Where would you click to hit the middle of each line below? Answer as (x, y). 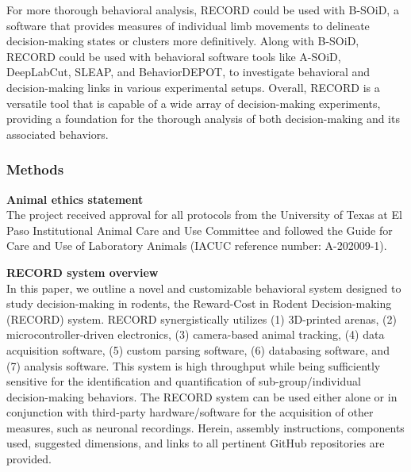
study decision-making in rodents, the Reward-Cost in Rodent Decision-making (199, 303)
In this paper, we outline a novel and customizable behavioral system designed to (204, 288)
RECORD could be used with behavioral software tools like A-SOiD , (174, 56)
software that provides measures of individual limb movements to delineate (188, 25)
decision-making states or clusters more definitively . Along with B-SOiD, (183, 41)
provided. (29, 459)
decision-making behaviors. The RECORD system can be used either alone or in (202, 396)
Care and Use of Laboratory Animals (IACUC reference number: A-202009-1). (197, 246)
